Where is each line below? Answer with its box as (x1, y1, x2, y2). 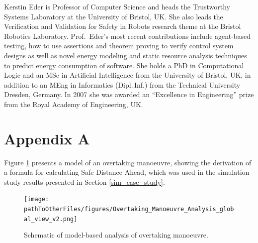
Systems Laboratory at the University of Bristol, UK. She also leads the (4, 11, 223, 21)
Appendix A (4, 128, 90, 148)
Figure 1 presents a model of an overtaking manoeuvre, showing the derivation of (4, 157, 252, 167)
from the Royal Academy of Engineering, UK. (4, 99, 143, 109)
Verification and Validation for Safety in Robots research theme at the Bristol (4, 21, 241, 31)
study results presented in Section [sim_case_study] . (4, 176, 165, 187)
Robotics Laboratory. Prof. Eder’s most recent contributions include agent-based (4, 30, 251, 41)
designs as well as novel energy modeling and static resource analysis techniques (4, 50, 247, 60)
